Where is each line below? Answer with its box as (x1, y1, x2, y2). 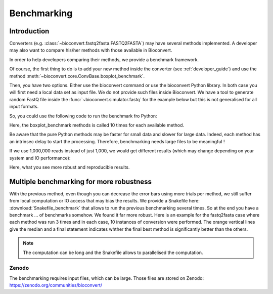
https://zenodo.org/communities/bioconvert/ (9, 282, 103, 288)
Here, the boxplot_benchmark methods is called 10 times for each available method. (9, 122, 185, 128)
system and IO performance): (9, 155, 71, 161)
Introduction (9, 27, 50, 35)
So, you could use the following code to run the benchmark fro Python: (9, 113, 157, 119)
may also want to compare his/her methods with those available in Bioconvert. (9, 47, 172, 53)
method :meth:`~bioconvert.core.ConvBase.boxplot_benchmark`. (9, 73, 145, 79)
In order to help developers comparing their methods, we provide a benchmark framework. (9, 56, 199, 63)
